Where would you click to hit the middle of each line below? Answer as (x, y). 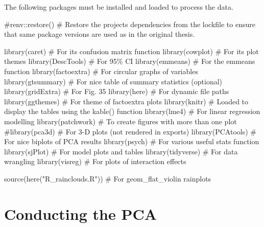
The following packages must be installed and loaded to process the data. (119, 7)
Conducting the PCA (81, 213)
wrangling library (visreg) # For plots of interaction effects (95, 161)
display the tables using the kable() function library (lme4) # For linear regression (132, 111)
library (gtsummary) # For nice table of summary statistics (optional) (113, 81)
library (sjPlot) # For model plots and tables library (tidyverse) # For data (121, 151)
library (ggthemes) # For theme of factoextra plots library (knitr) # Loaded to (126, 101)
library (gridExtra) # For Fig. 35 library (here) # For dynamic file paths (117, 91)
